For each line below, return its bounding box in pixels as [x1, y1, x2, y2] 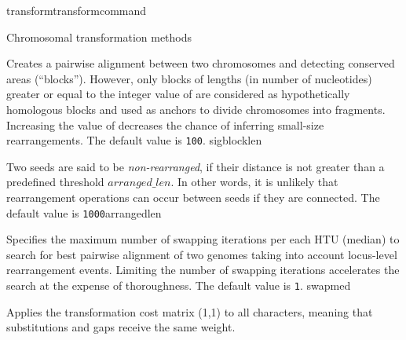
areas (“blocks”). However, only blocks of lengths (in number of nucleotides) [6, 70, 372, 86]
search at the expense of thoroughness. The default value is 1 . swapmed [6, 277, 351, 294]
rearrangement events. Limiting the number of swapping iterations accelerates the [6, 261, 400, 278]
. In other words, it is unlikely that [170, 174, 338, 190]
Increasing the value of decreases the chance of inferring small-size [6, 116, 324, 133]
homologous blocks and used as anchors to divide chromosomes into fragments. [6, 101, 386, 117]
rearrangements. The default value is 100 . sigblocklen [6, 132, 262, 148]
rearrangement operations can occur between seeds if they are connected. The [6, 189, 380, 205]
